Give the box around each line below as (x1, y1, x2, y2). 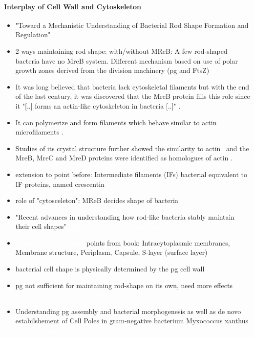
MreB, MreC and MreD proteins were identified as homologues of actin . (15, 153, 233, 163)
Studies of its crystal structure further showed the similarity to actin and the (15, 143, 249, 153)
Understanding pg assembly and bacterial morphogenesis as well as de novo (15, 306, 241, 316)
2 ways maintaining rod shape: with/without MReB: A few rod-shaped (15, 45, 228, 56)
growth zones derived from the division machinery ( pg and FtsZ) (15, 65, 210, 75)
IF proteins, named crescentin (15, 179, 105, 189)
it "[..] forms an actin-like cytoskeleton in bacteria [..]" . (15, 100, 181, 111)
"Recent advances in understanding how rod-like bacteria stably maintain (15, 211, 235, 222)
